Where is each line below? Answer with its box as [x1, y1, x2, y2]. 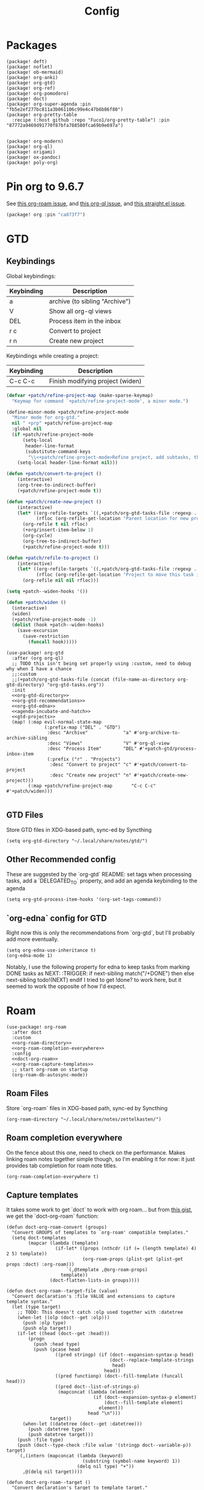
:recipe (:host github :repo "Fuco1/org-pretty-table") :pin [12, 117, 170, 123]
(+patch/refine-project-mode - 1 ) [12, 616, 97, 622]
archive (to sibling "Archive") [49, 297, 131, 305]
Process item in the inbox [49, 317, 121, 325]
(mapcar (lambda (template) [28, 1240, 99, 1246]
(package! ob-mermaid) [6, 69, 64, 75]
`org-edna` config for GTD [6, 913, 107, 923]
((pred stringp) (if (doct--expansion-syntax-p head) [55, 1352, 194, 1358]
